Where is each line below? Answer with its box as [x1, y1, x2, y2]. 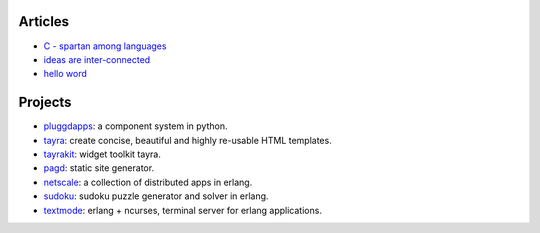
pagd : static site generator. [43, 162, 155, 174]
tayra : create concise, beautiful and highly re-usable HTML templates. [43, 134, 332, 146]
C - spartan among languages [43, 40, 167, 52]
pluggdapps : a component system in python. [43, 120, 228, 132]
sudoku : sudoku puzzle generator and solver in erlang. [43, 190, 269, 202]
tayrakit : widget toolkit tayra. [43, 148, 162, 160]
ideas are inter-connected [43, 53, 151, 65]
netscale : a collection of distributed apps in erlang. [43, 176, 253, 188]
